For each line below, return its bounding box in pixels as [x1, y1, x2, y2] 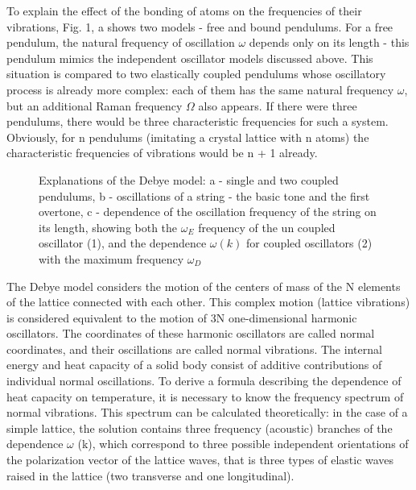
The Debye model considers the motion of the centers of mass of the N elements [6, 277, 401, 294]
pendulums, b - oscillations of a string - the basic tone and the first [39, 187, 370, 204]
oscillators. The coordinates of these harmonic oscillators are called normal [6, 325, 375, 342]
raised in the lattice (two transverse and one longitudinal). [6, 467, 294, 484]
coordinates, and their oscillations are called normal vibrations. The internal [6, 340, 382, 357]
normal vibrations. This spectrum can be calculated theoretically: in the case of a [6, 404, 408, 421]
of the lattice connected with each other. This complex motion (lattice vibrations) [6, 293, 410, 310]
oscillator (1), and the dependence [39, 235, 207, 251]
